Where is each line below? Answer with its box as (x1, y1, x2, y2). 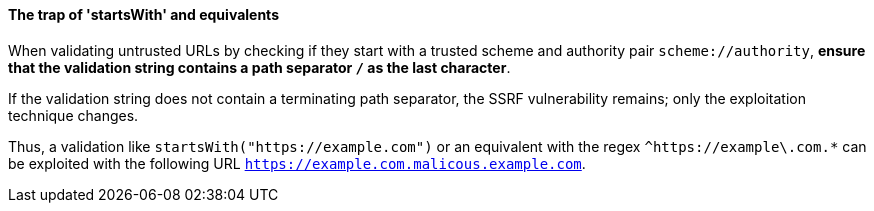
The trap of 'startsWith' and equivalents (8, 6, 279, 23)
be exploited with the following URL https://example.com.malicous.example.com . (8, 154, 586, 172)
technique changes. (8, 106, 139, 124)
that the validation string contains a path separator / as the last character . (8, 58, 511, 76)
